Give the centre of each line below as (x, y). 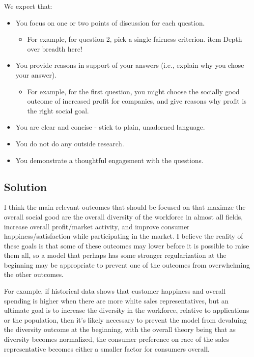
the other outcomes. (34, 274)
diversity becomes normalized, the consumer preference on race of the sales (117, 339)
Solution (26, 186)
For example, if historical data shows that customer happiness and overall (115, 291)
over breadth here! (55, 48)
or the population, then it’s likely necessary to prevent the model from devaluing (125, 319)
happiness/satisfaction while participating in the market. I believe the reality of (124, 236)
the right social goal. (58, 110)
